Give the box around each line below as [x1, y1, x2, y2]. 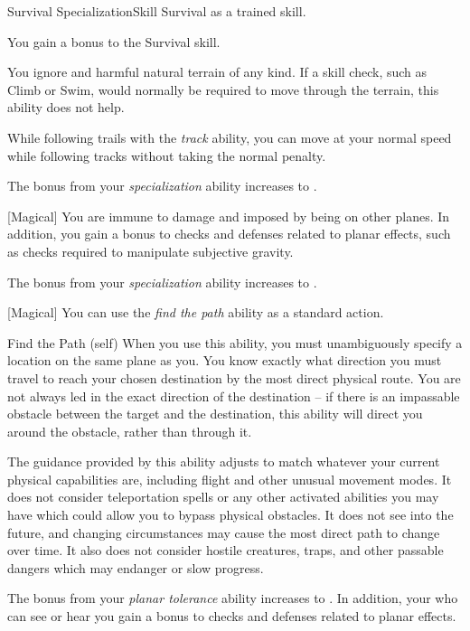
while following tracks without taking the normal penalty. [7, 146, 326, 165]
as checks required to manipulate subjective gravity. [7, 241, 294, 260]
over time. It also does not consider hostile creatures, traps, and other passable [7, 541, 444, 560]
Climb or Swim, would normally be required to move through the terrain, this [7, 80, 439, 99]
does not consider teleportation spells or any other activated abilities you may [7, 487, 439, 506]
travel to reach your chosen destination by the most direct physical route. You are [7, 368, 461, 387]
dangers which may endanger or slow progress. [7, 558, 264, 577]
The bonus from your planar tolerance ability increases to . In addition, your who [7, 589, 458, 607]
